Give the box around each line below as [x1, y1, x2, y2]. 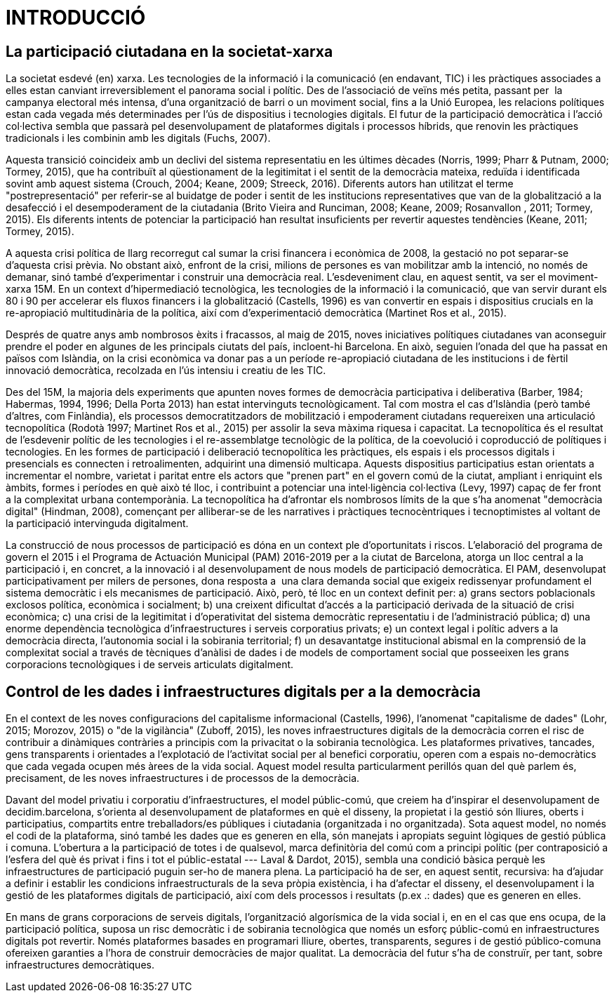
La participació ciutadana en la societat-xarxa [6, 42, 333, 60]
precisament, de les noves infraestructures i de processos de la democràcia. [6, 772, 360, 785]
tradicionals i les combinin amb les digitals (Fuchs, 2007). [6, 132, 271, 145]
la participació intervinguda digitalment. [6, 517, 189, 530]
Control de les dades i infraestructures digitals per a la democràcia [6, 682, 481, 700]
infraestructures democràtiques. [6, 959, 154, 971]
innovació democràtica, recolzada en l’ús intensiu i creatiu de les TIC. [6, 364, 326, 377]
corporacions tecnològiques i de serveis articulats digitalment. [6, 658, 294, 671]
